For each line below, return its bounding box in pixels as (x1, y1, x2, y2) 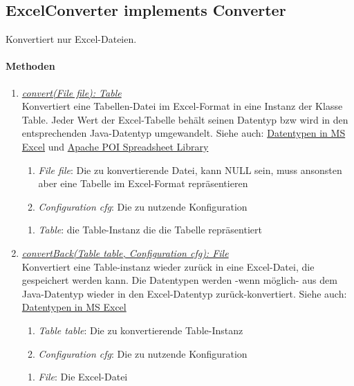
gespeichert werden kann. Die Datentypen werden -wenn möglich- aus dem (21, 273, 337, 287)
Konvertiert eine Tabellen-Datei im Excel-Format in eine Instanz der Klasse (21, 99, 343, 113)
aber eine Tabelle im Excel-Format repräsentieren (38, 176, 248, 191)
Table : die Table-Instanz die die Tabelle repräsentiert (38, 222, 262, 237)
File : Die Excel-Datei (38, 369, 128, 384)
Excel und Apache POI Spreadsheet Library (21, 139, 209, 153)
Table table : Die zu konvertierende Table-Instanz (38, 322, 243, 337)
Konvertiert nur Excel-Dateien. (6, 32, 137, 46)
